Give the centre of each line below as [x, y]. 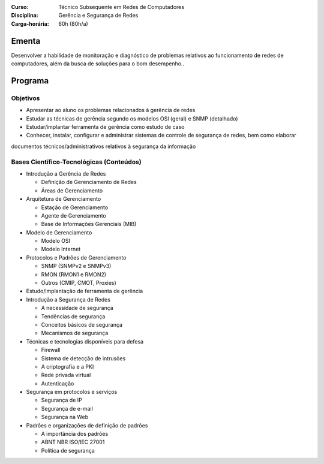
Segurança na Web [65, 417]
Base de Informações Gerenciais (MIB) [89, 224]
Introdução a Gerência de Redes [66, 173]
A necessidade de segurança [77, 308]
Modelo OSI [55, 241]
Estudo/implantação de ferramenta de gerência [85, 291]
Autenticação [58, 383]
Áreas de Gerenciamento [72, 190]
